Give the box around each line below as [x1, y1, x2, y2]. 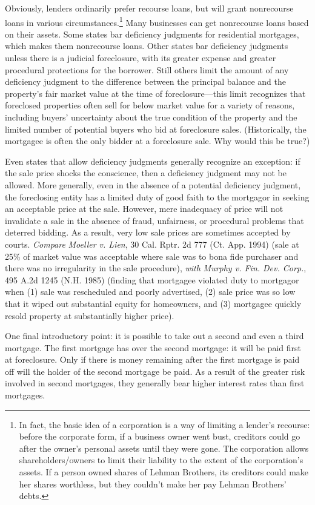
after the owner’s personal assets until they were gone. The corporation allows [19, 441, 309, 454]
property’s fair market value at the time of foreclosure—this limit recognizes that [5, 87, 306, 99]
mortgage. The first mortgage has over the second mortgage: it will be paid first [5, 341, 301, 354]
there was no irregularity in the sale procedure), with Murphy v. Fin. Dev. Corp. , [5, 262, 307, 274]
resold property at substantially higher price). [5, 309, 174, 322]
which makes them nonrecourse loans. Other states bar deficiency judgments [5, 39, 288, 52]
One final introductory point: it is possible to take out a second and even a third [5, 329, 304, 342]
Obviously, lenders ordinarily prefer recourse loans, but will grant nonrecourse [5, 2, 294, 14]
